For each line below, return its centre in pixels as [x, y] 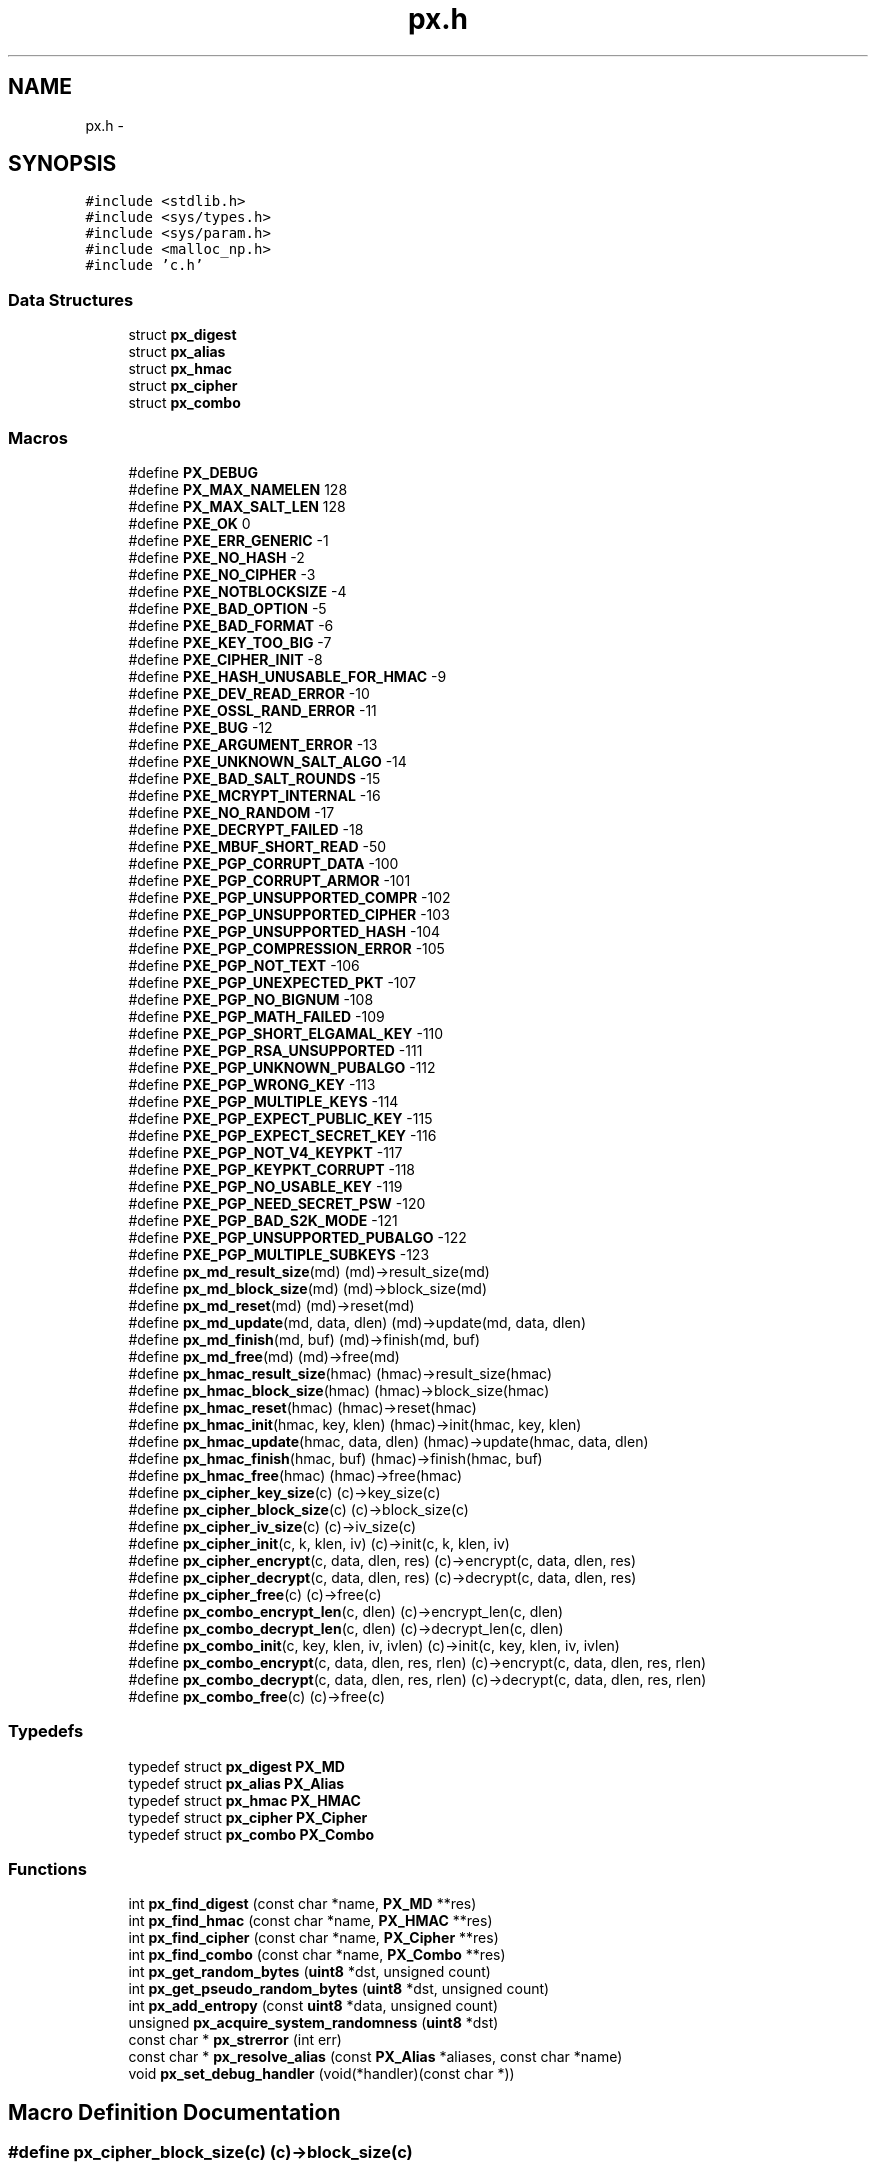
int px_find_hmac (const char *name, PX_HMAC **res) [310, 1921]
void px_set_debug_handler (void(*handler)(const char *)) [321, 2074]
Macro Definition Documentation [174, 2112]
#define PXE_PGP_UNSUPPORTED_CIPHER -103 [289, 914]
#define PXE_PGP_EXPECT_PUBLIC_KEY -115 [280, 1118]
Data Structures [71, 299]
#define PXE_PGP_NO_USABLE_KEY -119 [265, 1186]
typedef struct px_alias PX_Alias [236, 1783]
